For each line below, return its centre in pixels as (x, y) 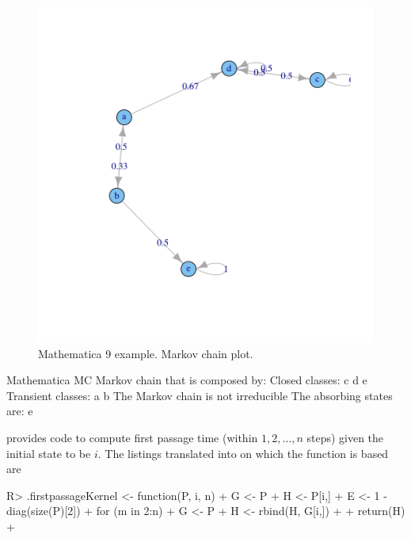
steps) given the (345, 437)
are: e (20, 411)
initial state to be (49, 453)
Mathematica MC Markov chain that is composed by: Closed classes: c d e (187, 380)
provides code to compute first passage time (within (132, 437)
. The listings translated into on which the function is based (243, 453)
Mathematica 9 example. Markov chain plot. (146, 353)
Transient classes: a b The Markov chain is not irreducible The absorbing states (200, 395)
